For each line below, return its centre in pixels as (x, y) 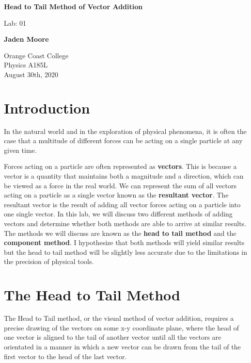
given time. (20, 150)
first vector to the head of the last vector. (65, 356)
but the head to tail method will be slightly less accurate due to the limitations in (126, 252)
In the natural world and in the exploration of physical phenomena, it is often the (125, 131)
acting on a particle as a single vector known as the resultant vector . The (116, 195)
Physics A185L (26, 65)
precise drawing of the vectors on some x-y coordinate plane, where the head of (121, 327)
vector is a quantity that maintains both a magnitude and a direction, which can (124, 176)
